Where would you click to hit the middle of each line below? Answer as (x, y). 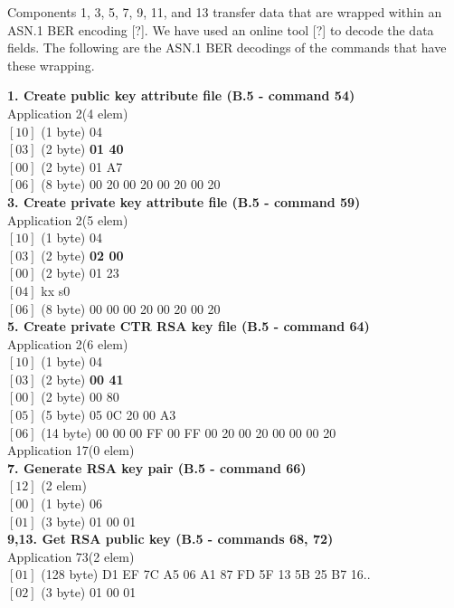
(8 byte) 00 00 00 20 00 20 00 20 (131, 308)
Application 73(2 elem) (71, 556)
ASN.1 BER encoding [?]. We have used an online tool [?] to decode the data (221, 29)
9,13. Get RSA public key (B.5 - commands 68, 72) (170, 539)
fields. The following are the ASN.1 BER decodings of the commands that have (227, 47)
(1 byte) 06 (71, 503)
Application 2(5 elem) (68, 219)
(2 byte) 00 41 (82, 379)
